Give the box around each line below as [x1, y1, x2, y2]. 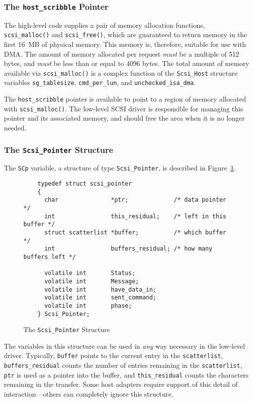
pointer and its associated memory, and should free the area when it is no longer [4, 113, 245, 123]
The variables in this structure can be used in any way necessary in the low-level [4, 340, 245, 351]
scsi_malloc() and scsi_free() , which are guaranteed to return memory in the [4, 29, 247, 40]
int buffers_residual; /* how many [44, 245, 212, 253]
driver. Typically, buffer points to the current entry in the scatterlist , [4, 350, 223, 360]
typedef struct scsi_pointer [37, 180, 132, 188]
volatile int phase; [44, 302, 132, 309]
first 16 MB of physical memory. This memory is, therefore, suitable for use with [4, 39, 246, 49]
